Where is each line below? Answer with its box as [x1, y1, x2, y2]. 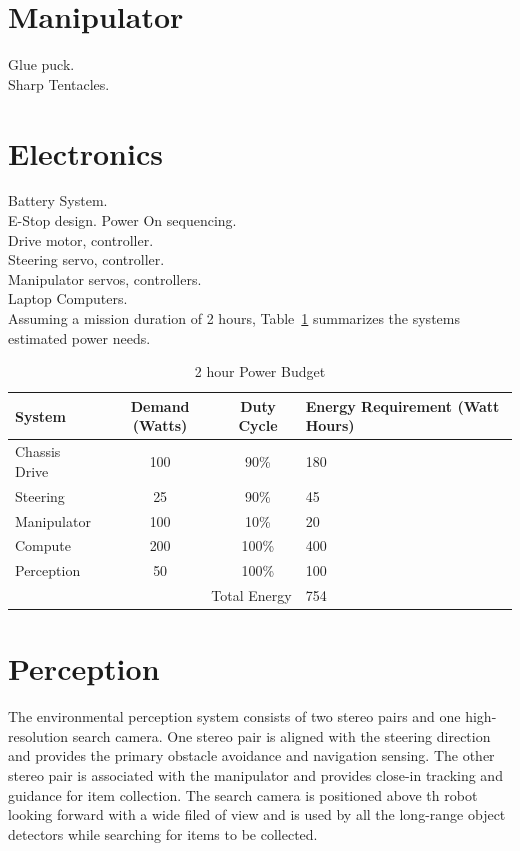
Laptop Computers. [8, 288, 128, 309]
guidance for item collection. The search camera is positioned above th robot [8, 784, 478, 805]
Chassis [15, 441, 61, 462]
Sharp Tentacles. [8, 73, 110, 94]
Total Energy [211, 585, 292, 606]
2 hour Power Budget [194, 361, 326, 382]
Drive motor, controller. [8, 229, 154, 250]
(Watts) [132, 415, 188, 436]
